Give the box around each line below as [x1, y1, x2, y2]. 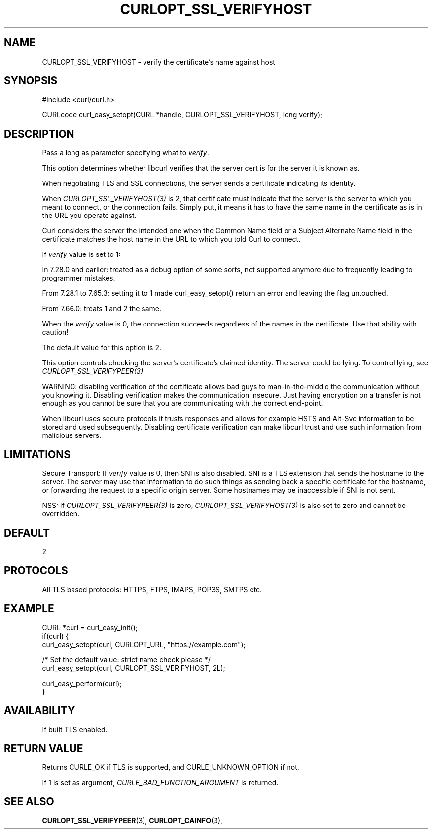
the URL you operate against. [42, 211, 137, 220]
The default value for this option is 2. [42, 343, 161, 352]
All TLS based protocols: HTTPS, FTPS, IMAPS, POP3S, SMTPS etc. [42, 585, 262, 594]
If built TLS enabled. [42, 725, 108, 734]
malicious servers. [42, 431, 102, 440]
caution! [42, 328, 69, 337]
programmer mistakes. [42, 274, 115, 283]
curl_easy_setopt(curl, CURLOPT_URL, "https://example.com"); [42, 640, 246, 649]
